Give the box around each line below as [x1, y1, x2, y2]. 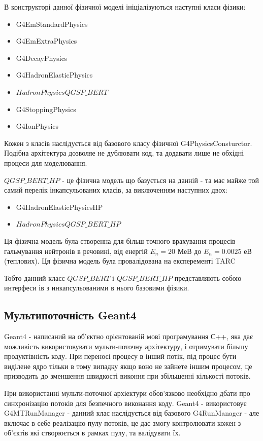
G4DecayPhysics [16, 52, 68, 63]
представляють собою [174, 272, 242, 283]
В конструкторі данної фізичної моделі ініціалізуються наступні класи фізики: [4, 2, 246, 12]
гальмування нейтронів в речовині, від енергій [4, 245, 148, 256]
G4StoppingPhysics [16, 103, 76, 114]
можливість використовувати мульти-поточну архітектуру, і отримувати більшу [4, 341, 248, 351]
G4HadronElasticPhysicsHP [16, 201, 103, 212]
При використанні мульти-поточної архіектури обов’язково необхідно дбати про [4, 388, 250, 398]
